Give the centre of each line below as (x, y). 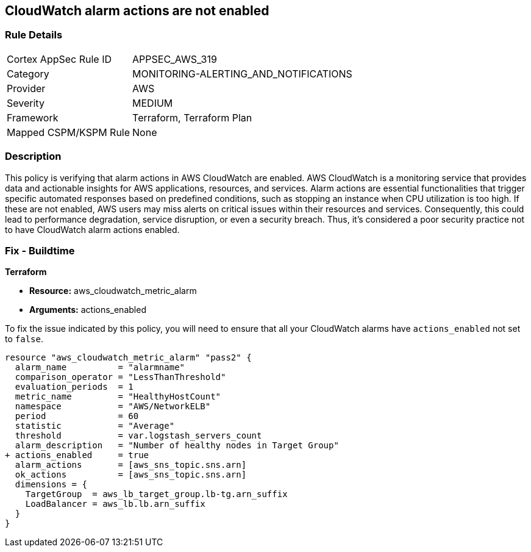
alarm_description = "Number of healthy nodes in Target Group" (177, 446)
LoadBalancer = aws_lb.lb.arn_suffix (115, 504)
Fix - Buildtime (40, 250)
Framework (33, 117)
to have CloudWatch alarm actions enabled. (92, 229)
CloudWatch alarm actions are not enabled (137, 11)
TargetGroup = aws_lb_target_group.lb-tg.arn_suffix (156, 494)
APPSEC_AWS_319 (175, 59)
